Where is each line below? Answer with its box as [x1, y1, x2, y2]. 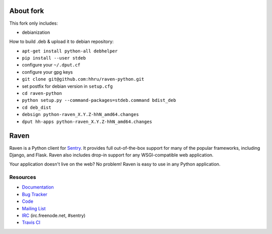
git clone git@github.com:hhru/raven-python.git [22, 76, 145, 82]
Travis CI [22, 219, 40, 225]
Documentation [22, 184, 54, 190]
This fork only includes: [9, 20, 58, 26]
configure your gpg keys [22, 69, 73, 75]
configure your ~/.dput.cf [22, 62, 81, 68]
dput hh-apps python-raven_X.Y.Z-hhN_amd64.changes [22, 119, 153, 125]
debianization [22, 29, 50, 35]
